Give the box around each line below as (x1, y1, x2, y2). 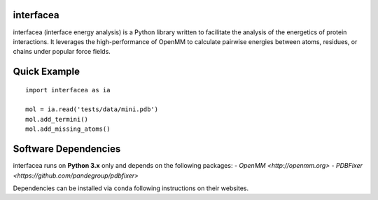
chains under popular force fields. (13, 48, 111, 56)
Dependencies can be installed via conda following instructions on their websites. (13, 184, 249, 192)
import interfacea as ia (25, 86, 111, 94)
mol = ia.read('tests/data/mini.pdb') (25, 106, 159, 113)
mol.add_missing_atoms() (25, 125, 111, 133)
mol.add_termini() (25, 115, 89, 123)
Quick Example (13, 66, 80, 78)
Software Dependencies (13, 143, 121, 155)
